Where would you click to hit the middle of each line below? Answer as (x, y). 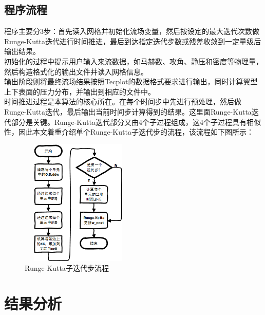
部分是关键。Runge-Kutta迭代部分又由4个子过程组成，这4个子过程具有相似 (136, 122)
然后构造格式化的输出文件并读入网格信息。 (76, 71)
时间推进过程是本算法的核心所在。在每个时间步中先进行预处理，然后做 (123, 101)
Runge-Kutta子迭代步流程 (67, 268)
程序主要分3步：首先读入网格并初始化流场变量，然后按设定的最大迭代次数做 (132, 31)
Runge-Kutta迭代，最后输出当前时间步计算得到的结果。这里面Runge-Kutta (128, 111)
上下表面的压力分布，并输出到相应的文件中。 (80, 91)
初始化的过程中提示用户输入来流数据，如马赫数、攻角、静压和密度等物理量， (134, 61)
